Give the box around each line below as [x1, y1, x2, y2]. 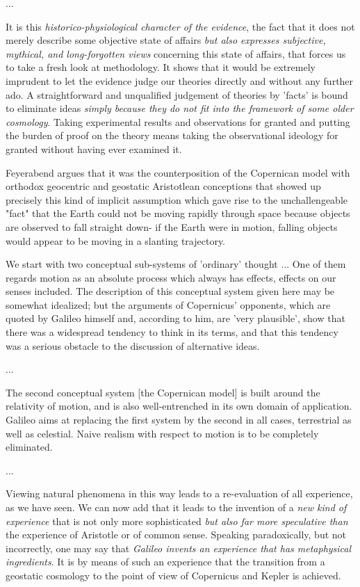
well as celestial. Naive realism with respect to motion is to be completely [6, 426, 319, 440]
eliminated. [6, 440, 53, 454]
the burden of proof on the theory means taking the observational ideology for [6, 128, 338, 143]
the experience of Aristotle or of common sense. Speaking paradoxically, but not [6, 527, 347, 542]
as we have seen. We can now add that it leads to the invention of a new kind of [6, 500, 347, 514]
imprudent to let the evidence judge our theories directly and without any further [6, 73, 354, 88]
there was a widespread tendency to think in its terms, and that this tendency [6, 325, 338, 339]
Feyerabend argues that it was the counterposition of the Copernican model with [6, 165, 350, 179]
